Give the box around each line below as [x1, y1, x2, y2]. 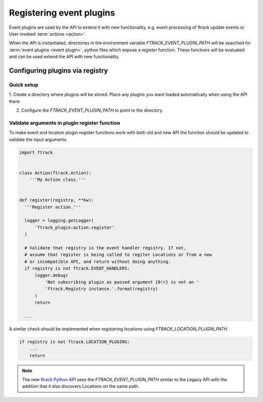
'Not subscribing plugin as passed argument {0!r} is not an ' [44, 279, 199, 285]
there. [9, 98, 21, 104]
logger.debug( [35, 272, 68, 278]
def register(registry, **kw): [19, 198, 94, 203]
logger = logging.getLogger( [24, 218, 94, 223]
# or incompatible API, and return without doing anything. [24, 259, 171, 264]
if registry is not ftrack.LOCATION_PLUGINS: [19, 339, 130, 344]
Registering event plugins [9, 7, 115, 18]
